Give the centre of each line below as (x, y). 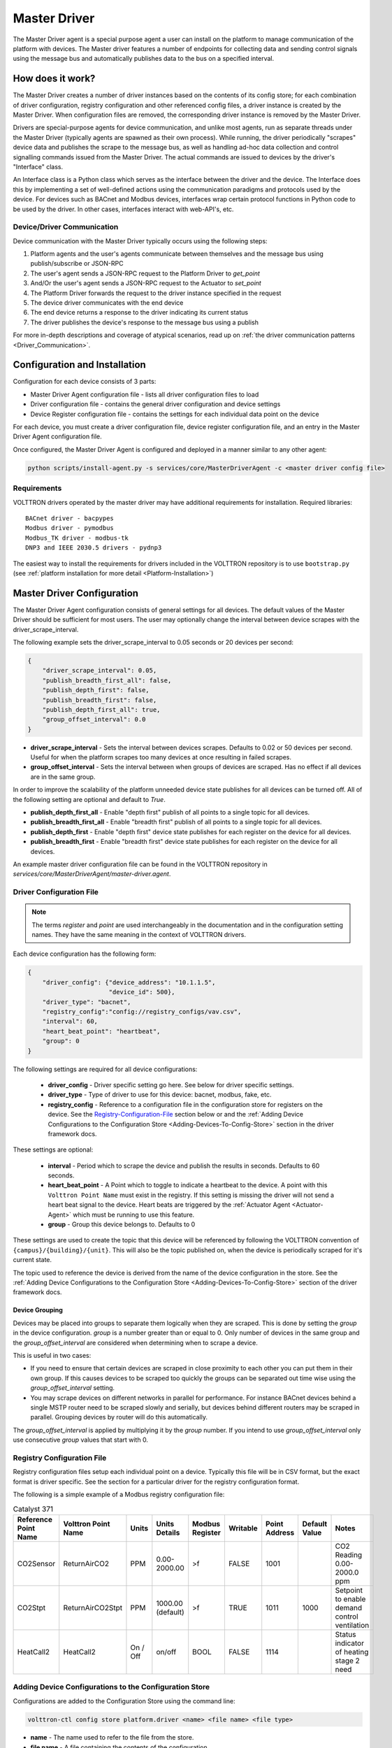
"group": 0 (61, 1041)
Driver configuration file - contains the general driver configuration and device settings (155, 404)
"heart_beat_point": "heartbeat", (101, 1031)
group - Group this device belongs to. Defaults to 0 (122, 1224)
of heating (352, 1652)
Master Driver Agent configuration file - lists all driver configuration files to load (145, 394)
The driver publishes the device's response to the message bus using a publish (144, 322)
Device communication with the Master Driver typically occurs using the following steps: (140, 241)
